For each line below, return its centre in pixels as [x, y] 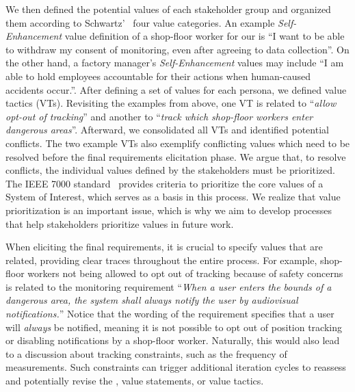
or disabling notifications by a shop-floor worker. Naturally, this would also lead [173, 340]
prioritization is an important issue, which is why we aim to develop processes [169, 210]
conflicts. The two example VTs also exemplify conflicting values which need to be [178, 143]
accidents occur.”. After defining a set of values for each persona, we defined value [176, 89]
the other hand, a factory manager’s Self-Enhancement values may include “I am [175, 63]
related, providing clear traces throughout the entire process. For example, [161, 260]
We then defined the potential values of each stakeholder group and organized [168, 9]
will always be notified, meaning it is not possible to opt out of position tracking [174, 327]
